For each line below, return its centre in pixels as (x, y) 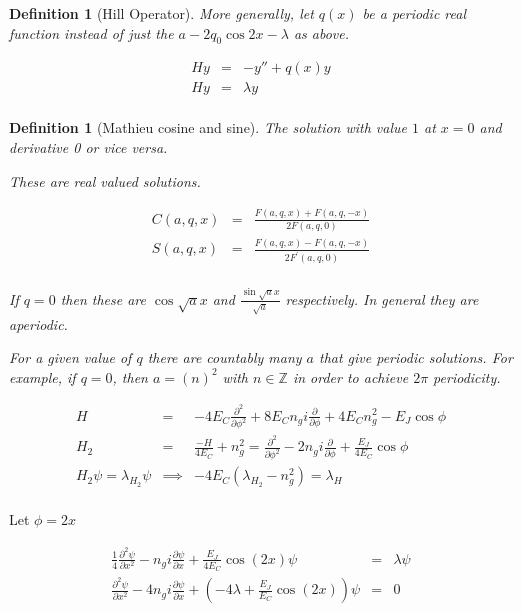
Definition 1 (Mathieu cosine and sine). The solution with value (208, 127)
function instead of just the (91, 32)
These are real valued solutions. (105, 180)
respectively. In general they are (382, 298)
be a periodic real (414, 13)
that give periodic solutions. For (415, 357)
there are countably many (224, 357)
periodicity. (467, 376)
